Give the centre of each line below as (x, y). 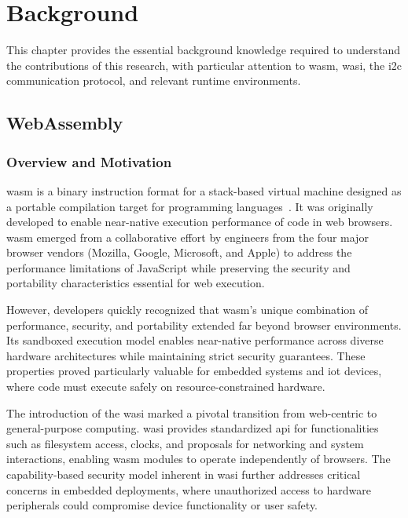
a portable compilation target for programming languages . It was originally (190, 206)
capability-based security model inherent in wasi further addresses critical (184, 474)
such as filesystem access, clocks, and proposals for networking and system (185, 443)
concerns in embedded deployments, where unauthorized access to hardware (189, 489)
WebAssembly (65, 123)
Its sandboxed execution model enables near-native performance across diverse (195, 340)
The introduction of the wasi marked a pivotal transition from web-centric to (192, 412)
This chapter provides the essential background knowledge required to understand (204, 50)
